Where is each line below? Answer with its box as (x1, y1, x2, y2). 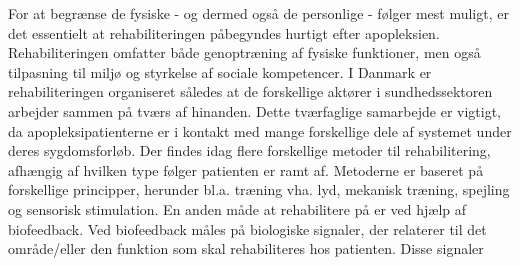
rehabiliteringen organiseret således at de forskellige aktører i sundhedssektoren (8, 81, 493, 102)
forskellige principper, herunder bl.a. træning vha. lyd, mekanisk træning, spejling (8, 179, 510, 200)
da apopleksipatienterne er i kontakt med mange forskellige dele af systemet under (8, 120, 512, 141)
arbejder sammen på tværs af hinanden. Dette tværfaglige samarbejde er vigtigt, (8, 100, 502, 121)
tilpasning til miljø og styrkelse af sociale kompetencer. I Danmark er (8, 61, 432, 82)
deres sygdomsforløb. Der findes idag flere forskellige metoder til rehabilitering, (8, 140, 491, 161)
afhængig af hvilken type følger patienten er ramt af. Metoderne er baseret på (8, 159, 484, 180)
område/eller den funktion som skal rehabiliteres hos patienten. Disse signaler (8, 238, 484, 259)
